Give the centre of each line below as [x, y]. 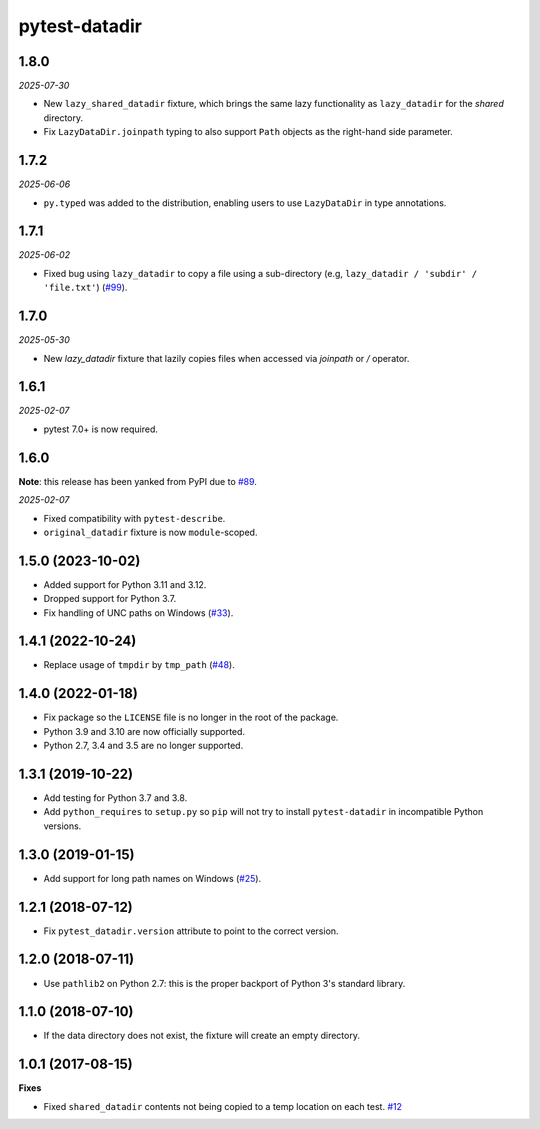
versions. [62, 826]
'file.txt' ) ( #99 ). [85, 287]
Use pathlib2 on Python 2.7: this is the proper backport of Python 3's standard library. [224, 983]
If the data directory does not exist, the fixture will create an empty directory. [201, 1036]
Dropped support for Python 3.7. [110, 599]
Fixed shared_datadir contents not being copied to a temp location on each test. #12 [222, 1106]
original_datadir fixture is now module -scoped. [150, 532]
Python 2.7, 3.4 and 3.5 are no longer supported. [143, 746]
